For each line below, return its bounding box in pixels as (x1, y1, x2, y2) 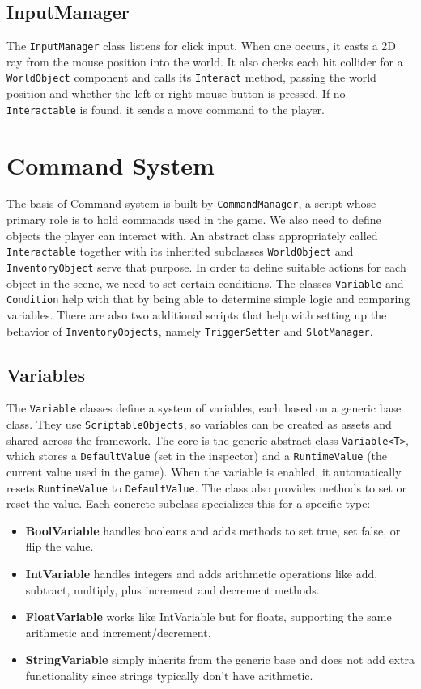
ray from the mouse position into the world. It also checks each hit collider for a (6, 53, 403, 70)
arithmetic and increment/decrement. (25, 623, 211, 640)
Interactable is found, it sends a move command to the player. (6, 100, 325, 117)
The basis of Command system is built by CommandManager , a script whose (6, 195, 376, 212)
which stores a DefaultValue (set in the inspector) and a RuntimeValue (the (6, 447, 388, 464)
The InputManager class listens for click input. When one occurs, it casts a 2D (6, 37, 397, 54)
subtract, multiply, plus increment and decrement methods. (25, 581, 320, 598)
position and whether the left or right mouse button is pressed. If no (6, 85, 346, 102)
